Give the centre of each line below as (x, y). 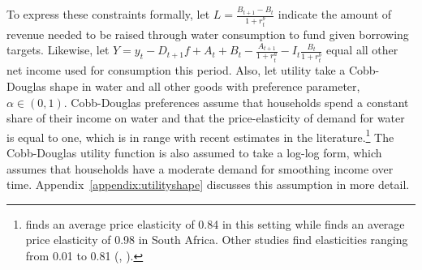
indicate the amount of (335, 14)
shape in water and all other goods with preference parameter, (205, 86)
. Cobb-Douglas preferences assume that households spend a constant (236, 102)
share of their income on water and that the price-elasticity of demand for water (206, 118)
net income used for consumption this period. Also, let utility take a (176, 70)
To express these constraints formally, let (108, 14)
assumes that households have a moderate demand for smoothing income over (200, 168)
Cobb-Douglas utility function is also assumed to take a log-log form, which (194, 152)
